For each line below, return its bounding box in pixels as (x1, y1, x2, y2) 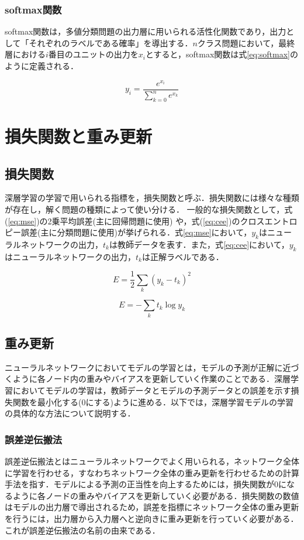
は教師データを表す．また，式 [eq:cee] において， (109, 238, 289, 251)
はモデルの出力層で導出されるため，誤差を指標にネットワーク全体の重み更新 (5, 501, 299, 513)
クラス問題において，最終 (197, 36, 295, 49)
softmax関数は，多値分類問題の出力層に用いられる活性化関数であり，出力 (5, 25, 286, 37)
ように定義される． (5, 60, 78, 71)
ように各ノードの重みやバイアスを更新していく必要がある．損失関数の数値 (12, 489, 299, 501)
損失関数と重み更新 (5, 124, 153, 148)
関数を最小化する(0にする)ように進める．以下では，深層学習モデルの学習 (12, 395, 294, 408)
